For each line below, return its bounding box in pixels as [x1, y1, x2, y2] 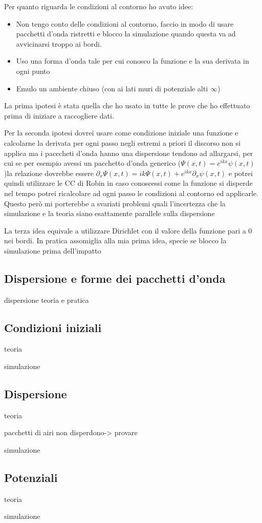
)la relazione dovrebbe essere [4, 167, 94, 178]
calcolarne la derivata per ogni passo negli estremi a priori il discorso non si [4, 137, 241, 148]
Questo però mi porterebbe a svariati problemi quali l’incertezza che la [4, 198, 226, 208]
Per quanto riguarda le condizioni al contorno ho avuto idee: [4, 1, 193, 11]
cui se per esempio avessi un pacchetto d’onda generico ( [4, 158, 181, 168]
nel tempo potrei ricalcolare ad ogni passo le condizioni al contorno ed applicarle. [4, 187, 258, 198]
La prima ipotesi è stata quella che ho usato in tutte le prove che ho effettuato [4, 100, 250, 111]
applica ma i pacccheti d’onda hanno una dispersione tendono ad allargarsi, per [4, 147, 253, 158]
